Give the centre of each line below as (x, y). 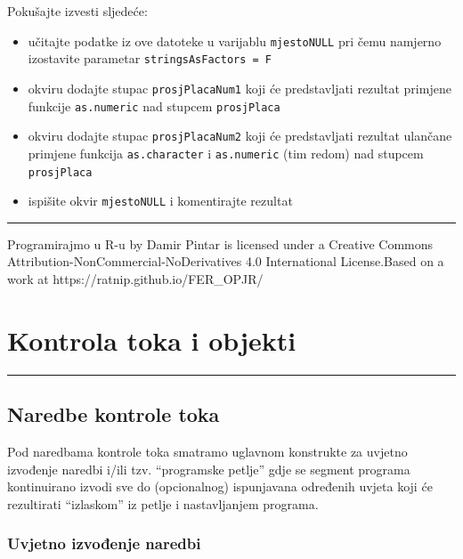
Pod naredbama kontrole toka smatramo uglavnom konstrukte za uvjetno (207, 451)
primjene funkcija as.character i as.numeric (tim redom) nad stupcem (226, 153)
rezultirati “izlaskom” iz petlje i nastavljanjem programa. (163, 503)
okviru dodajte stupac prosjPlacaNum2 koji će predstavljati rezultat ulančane (240, 136)
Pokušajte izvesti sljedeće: (77, 11)
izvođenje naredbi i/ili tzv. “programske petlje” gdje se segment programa (209, 469)
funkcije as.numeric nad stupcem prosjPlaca (154, 105)
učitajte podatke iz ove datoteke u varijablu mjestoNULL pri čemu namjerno (235, 41)
